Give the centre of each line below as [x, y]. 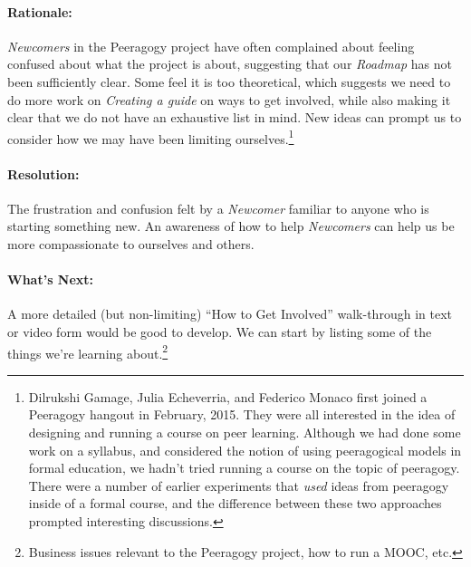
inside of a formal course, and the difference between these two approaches [235, 503]
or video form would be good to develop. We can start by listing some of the [220, 331]
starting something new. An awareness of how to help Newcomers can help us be [231, 226]
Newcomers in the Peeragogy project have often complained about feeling [211, 46]
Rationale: [40, 11]
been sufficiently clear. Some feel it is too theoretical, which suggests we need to [229, 81]
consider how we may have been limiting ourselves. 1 [151, 137]
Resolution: [43, 173]
